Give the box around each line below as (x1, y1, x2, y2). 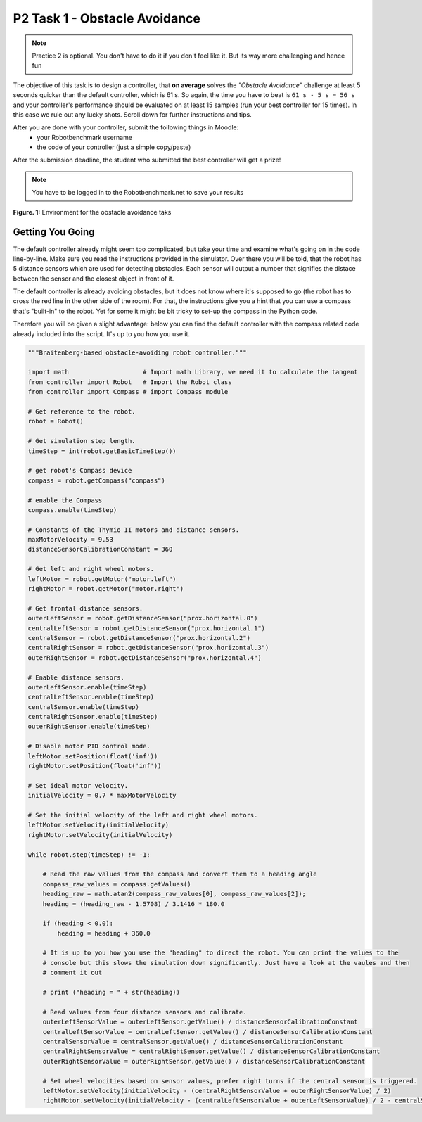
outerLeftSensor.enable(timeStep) (27, 683, 147, 691)
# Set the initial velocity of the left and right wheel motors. (27, 811, 258, 819)
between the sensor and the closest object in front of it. (13, 274, 174, 283)
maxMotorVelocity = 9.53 (27, 535, 114, 544)
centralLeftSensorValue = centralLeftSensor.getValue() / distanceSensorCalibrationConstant (42, 1028, 373, 1035)
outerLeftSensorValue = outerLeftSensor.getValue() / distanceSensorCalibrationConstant (42, 1018, 358, 1026)
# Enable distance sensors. (27, 673, 124, 682)
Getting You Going (13, 226, 95, 238)
